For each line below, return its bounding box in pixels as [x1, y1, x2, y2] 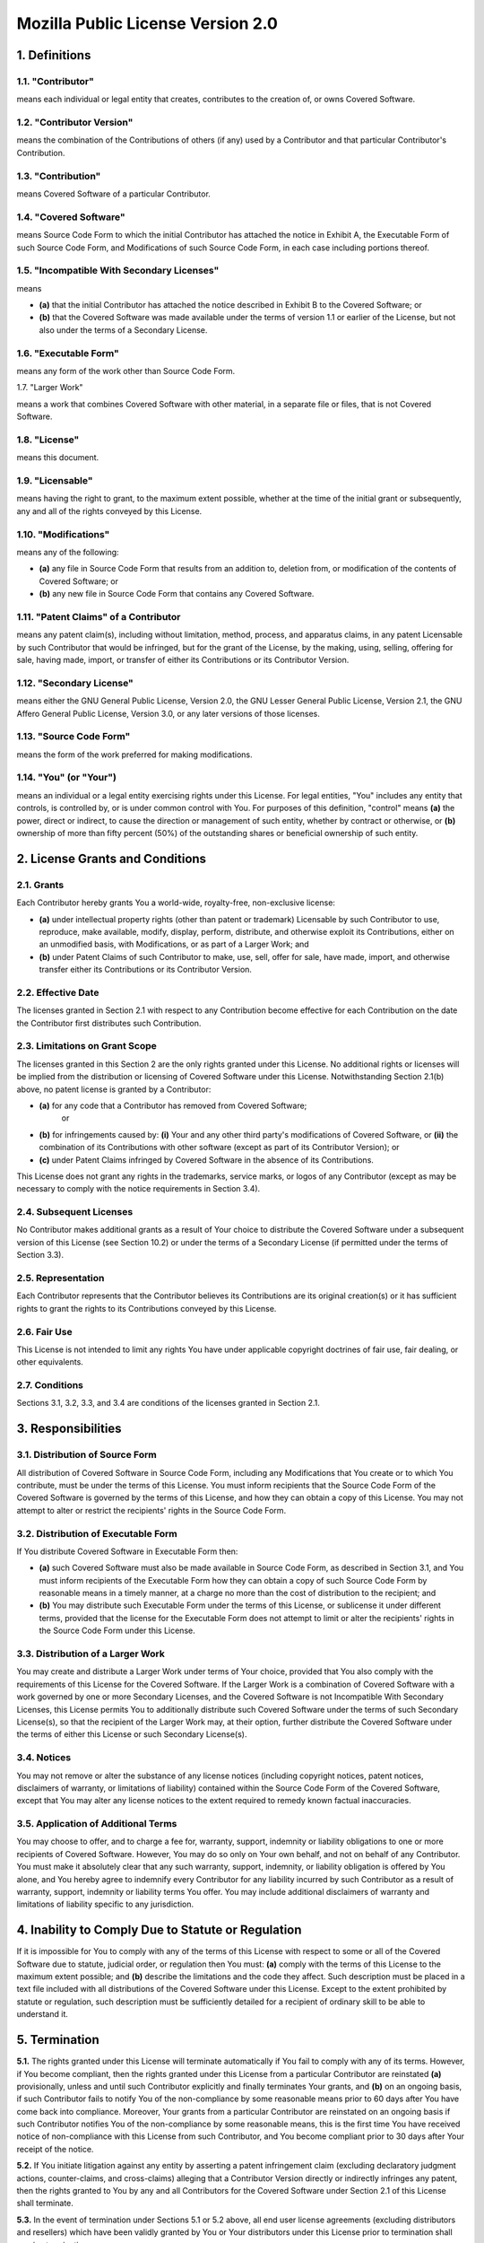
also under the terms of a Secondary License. [39, 324, 208, 336]
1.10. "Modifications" [16, 528, 110, 540]
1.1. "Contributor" [16, 74, 94, 87]
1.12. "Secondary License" [16, 676, 134, 689]
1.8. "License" [16, 433, 80, 446]
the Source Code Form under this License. [39, 1625, 196, 1636]
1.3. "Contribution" [16, 170, 101, 182]
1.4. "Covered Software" [16, 211, 125, 223]
